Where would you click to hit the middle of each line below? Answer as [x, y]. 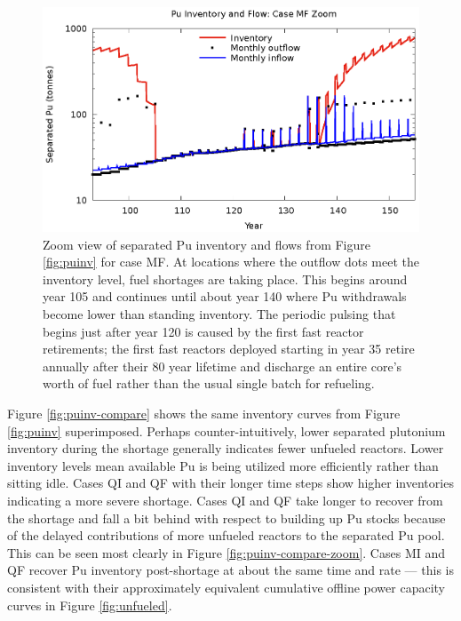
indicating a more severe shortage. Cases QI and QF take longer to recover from [225, 500]
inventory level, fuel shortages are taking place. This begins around [225, 279]
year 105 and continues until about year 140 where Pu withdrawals [225, 296]
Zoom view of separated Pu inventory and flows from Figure [207, 244]
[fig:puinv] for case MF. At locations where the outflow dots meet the [231, 262]
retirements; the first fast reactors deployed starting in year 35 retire [229, 349]
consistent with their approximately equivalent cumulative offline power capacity [226, 587]
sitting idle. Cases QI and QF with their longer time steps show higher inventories [230, 483]
